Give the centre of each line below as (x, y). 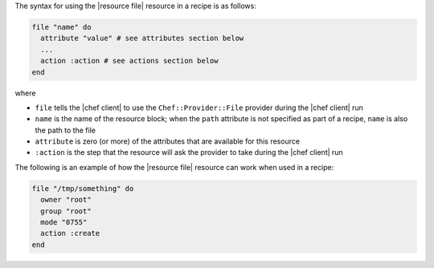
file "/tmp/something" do (83, 188)
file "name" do (61, 27)
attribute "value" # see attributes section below (142, 39)
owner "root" (66, 200)
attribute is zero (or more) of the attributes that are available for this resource (168, 141)
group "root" (66, 211)
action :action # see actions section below (129, 61)
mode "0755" (64, 222)
